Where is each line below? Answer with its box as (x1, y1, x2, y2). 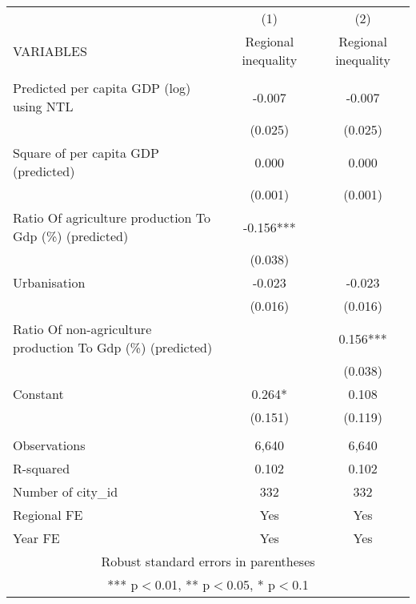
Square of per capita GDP (13, 143, 159, 162)
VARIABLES (13, 41, 87, 60)
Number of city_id (13, 482, 118, 501)
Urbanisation (13, 273, 86, 292)
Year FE (13, 529, 60, 547)
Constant (13, 385, 64, 403)
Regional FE (13, 505, 83, 524)
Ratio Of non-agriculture (13, 320, 152, 338)
